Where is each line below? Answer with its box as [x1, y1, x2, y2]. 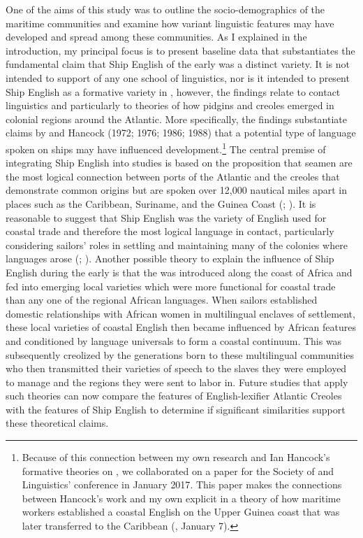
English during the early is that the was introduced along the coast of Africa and [6, 264, 353, 279]
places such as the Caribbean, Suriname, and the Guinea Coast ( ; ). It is [6, 196, 316, 211]
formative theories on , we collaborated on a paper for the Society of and [22, 463, 334, 478]
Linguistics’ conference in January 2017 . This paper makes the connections [22, 477, 342, 492]
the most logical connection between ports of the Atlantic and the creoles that [6, 169, 340, 183]
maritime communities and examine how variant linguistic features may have [6, 15, 334, 30]
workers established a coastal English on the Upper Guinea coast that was [22, 504, 340, 519]
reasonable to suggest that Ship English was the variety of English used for [6, 210, 327, 225]
